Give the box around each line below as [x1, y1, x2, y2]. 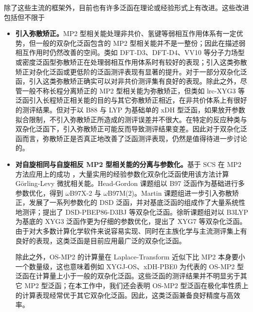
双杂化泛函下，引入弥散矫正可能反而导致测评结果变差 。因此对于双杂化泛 [15, 124, 247, 134]
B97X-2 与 [70, 187, 101, 198]
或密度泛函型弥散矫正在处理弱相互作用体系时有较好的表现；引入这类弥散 [15, 56, 247, 67]
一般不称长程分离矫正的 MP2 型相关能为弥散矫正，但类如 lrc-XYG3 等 [22, 85, 245, 95]
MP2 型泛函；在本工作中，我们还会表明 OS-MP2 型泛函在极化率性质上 [24, 280, 249, 291]
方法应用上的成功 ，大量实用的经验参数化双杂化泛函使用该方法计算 [15, 168, 229, 179]
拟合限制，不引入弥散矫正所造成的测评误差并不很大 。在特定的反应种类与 [15, 114, 247, 124]
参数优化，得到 [15, 187, 63, 198]
